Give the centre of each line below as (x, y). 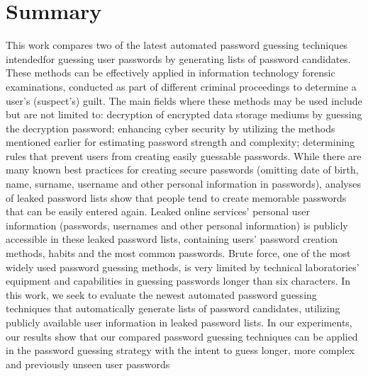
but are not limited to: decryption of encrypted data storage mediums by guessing (184, 114)
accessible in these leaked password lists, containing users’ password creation (172, 239)
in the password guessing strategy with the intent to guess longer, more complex (180, 350)
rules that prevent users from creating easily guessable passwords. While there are (184, 155)
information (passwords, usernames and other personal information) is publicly (177, 225)
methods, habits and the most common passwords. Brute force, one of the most (178, 253)
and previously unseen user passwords (88, 364)
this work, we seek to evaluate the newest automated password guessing (161, 294)
